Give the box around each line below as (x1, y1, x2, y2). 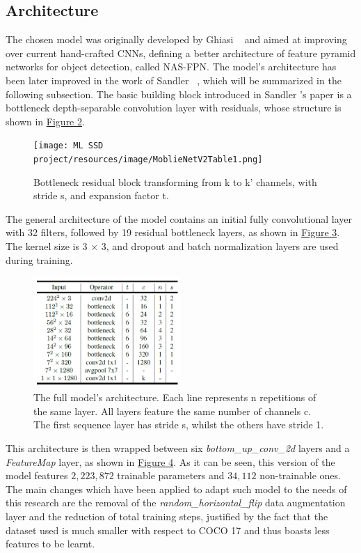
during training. (6, 252, 73, 267)
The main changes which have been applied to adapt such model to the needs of (6, 481, 347, 496)
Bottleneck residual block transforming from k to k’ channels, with (33, 174, 317, 189)
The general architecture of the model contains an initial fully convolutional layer (6, 211, 353, 226)
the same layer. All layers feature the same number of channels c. (33, 403, 312, 418)
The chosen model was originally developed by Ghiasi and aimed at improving (6, 32, 347, 47)
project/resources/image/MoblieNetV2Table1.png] (33, 155, 263, 165)
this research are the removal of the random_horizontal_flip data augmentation (6, 495, 346, 510)
